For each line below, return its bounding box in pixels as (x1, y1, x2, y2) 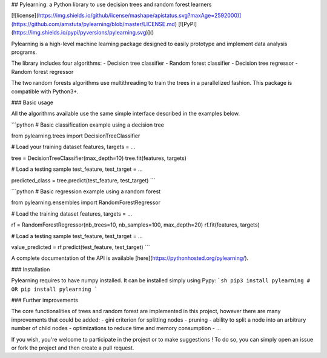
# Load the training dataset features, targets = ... (11, 210, 133, 217)
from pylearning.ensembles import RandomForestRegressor (11, 199, 160, 206)
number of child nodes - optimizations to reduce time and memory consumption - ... (11, 325, 221, 332)
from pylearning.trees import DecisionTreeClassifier (11, 132, 140, 139)
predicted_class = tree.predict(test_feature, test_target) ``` (11, 176, 156, 184)
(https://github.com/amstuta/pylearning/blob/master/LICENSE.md (11, 20, 175, 27)
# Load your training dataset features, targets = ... (11, 143, 136, 151)
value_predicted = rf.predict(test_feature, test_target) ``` (11, 243, 151, 251)
